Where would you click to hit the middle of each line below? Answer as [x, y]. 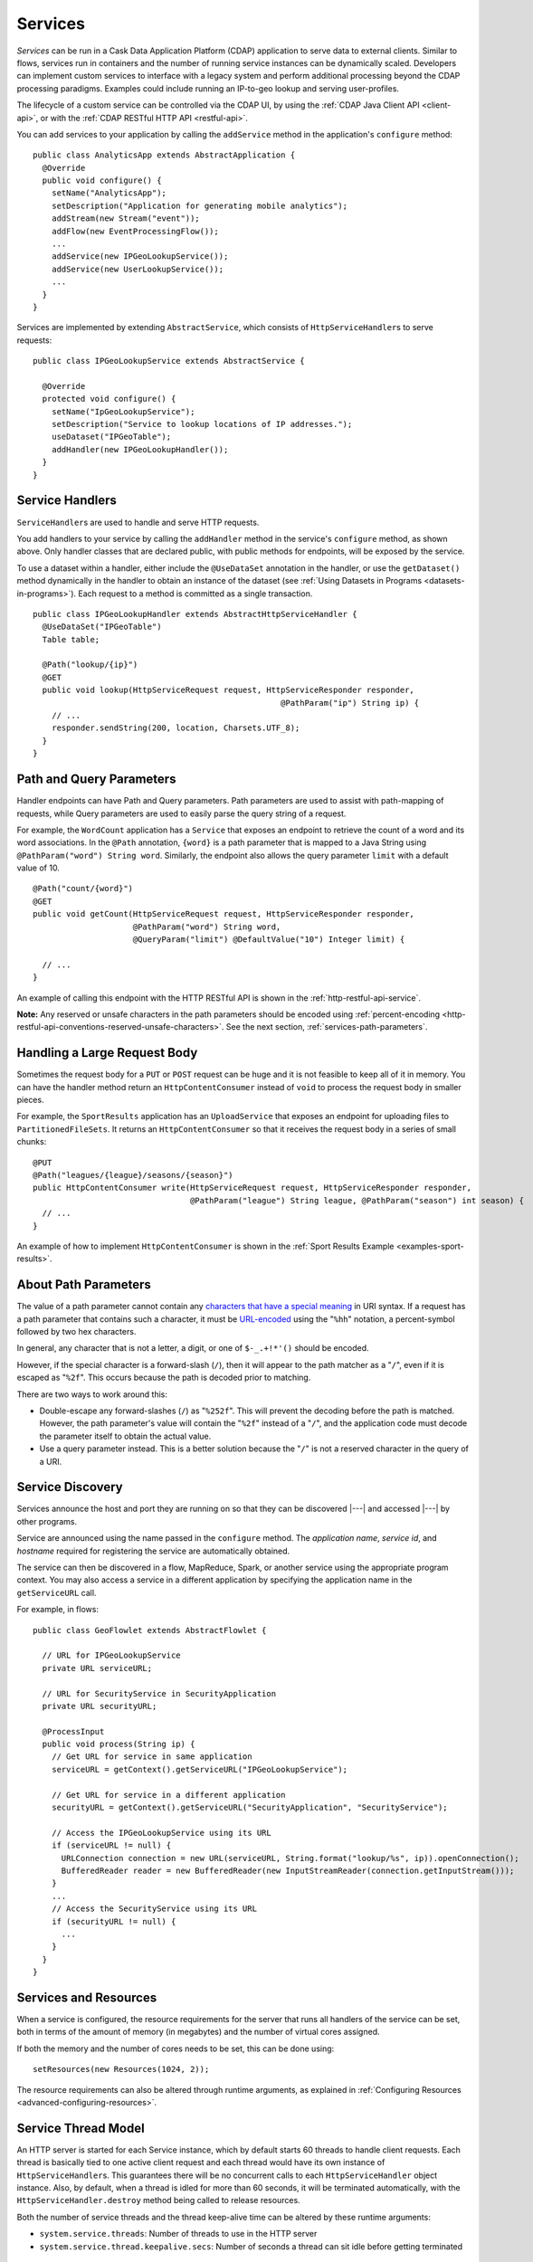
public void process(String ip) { [119, 1744]
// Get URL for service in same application [152, 1757]
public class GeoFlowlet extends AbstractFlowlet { [150, 1630]
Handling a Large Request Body [107, 1053]
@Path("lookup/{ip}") [90, 665]
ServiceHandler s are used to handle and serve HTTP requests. [138, 522]
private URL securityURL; [100, 1706]
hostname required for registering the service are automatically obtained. [153, 1551]
